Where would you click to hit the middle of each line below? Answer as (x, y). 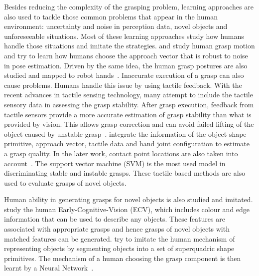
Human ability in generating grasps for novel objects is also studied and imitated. (129, 199)
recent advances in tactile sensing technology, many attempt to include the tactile (129, 95)
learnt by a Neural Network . (49, 268)
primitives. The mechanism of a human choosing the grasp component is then (123, 258)
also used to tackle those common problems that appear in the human (111, 16)
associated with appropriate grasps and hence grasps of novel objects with (117, 229)
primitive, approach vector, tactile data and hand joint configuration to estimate (127, 143)
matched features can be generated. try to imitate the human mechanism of (120, 238)
